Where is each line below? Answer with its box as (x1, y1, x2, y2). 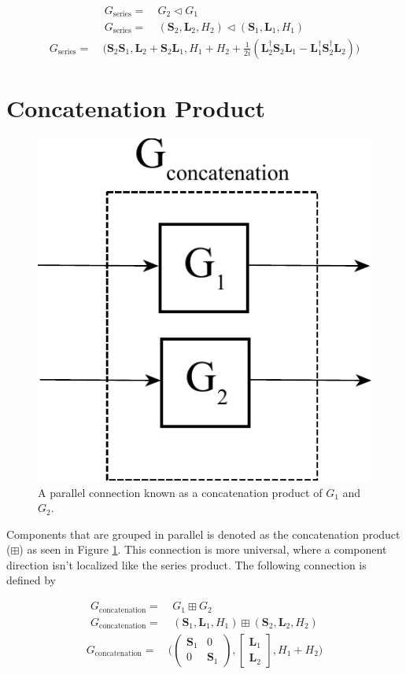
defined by (6, 572, 57, 588)
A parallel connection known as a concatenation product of (38, 484, 323, 500)
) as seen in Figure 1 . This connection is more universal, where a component (19, 541, 387, 558)
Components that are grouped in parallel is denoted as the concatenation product (6, 525, 400, 542)
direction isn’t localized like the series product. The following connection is (6, 556, 367, 573)
